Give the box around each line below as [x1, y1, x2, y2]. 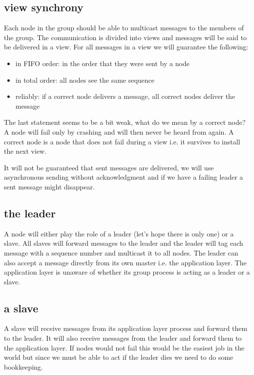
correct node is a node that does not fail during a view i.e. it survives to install [4, 136, 240, 146]
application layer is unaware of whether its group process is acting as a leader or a [4, 267, 250, 277]
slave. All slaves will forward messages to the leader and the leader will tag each [4, 238, 243, 248]
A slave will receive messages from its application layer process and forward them [4, 323, 248, 333]
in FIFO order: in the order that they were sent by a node [15, 58, 190, 68]
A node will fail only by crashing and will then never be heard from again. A [4, 126, 234, 137]
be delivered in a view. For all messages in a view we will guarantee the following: [4, 42, 249, 52]
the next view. [4, 146, 47, 156]
